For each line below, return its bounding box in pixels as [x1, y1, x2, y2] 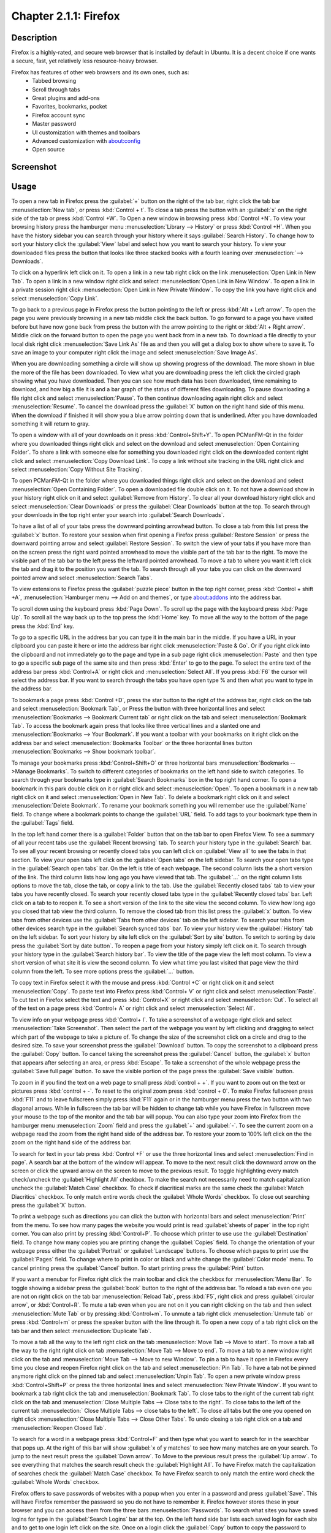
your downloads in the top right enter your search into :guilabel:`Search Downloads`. [11, 511, 225, 518]
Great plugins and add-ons [32, 94, 101, 102]
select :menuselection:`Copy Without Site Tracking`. [11, 466, 143, 473]
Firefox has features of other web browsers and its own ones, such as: [11, 68, 189, 76]
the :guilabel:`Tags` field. [11, 819, 74, 827]
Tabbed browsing [32, 77, 77, 85]
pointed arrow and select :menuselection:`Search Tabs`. [11, 574, 153, 581]
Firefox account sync [32, 111, 86, 119]
